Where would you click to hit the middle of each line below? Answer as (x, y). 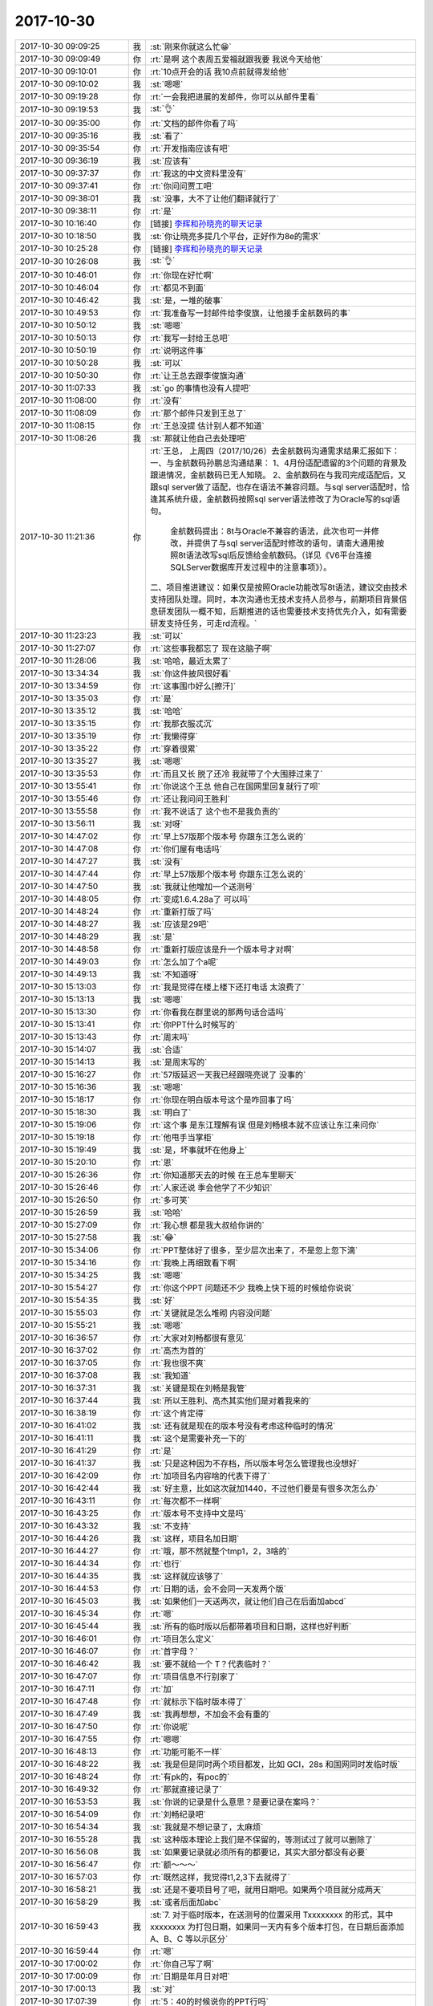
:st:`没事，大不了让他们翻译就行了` (214, 198)
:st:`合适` (166, 1050)
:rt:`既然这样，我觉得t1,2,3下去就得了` (220, 1877)
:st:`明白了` (170, 1112)
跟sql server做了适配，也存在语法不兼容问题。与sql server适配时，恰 (280, 487)
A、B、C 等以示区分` (189, 1939)
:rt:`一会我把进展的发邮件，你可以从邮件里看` (234, 96)
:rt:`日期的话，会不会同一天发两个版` (218, 1589)
